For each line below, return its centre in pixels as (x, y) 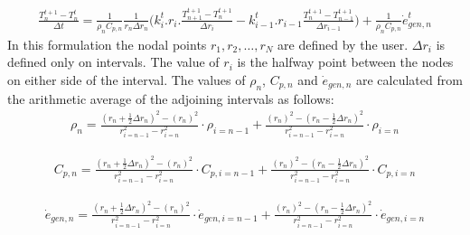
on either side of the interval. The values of (127, 79)
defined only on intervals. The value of (113, 62)
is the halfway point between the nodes (345, 62)
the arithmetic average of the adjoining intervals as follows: (171, 98)
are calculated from (409, 79)
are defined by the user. (343, 44)
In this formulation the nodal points (107, 44)
